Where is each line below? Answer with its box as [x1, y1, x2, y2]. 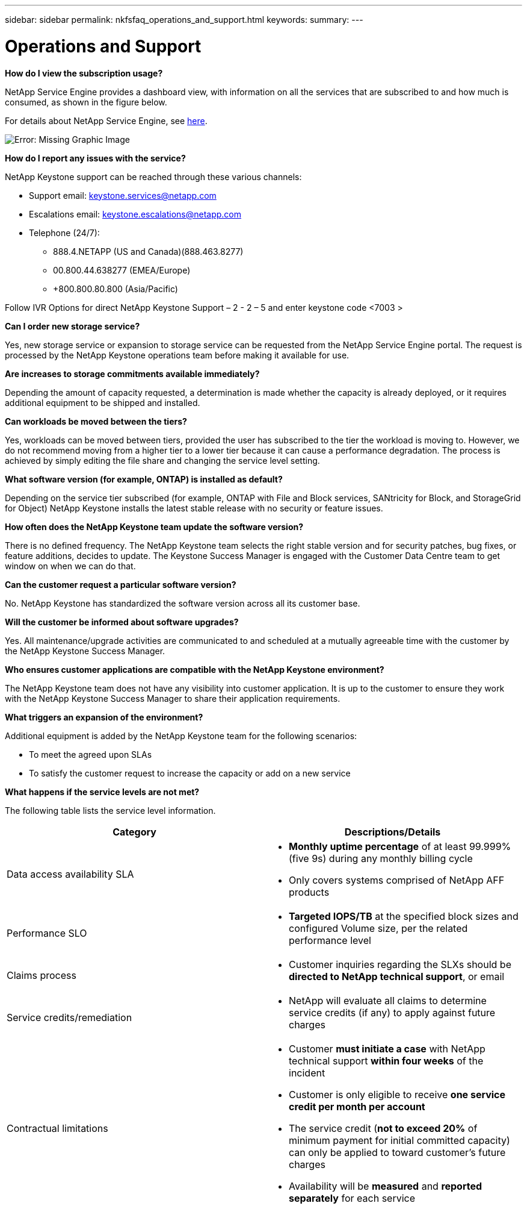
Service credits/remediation [7, 1011, 132, 1023]
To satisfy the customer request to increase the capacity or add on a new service [29, 767, 351, 778]
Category [112, 825, 156, 838]
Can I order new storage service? [5, 320, 140, 331]
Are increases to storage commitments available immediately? [5, 368, 260, 379]
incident [289, 1066, 325, 1079]
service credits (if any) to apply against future [289, 1006, 496, 1019]
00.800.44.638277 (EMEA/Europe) [53, 264, 191, 275]
